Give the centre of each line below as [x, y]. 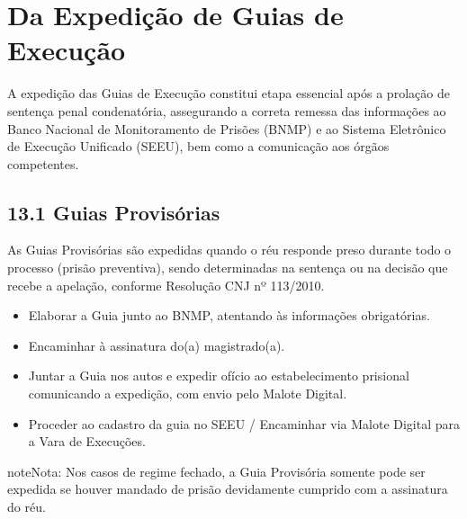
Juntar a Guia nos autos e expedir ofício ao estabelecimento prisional [219, 376]
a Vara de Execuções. [87, 441]
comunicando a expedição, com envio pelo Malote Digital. [188, 394]
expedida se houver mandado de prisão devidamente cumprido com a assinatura [228, 489]
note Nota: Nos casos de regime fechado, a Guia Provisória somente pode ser [216, 471]
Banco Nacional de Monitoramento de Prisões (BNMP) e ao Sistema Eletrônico [227, 128]
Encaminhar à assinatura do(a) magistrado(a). [157, 345]
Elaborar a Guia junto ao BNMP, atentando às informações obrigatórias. [229, 315]
